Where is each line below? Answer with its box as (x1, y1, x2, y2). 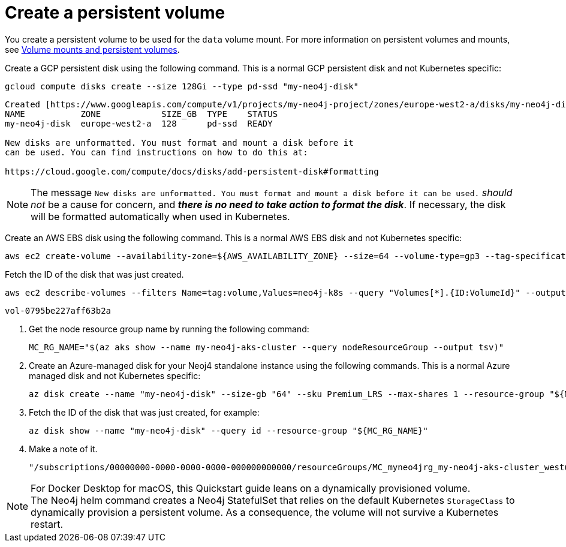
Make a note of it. (29, 443, 98, 454)
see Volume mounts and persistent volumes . (5, 44, 180, 55)
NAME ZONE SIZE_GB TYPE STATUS (5, 109, 278, 119)
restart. (31, 518, 64, 530)
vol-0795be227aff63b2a (5, 305, 112, 315)
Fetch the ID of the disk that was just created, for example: (29, 407, 260, 417)
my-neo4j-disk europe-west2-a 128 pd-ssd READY (5, 118, 273, 128)
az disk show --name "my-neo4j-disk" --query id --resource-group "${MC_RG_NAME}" (29, 425, 428, 435)
